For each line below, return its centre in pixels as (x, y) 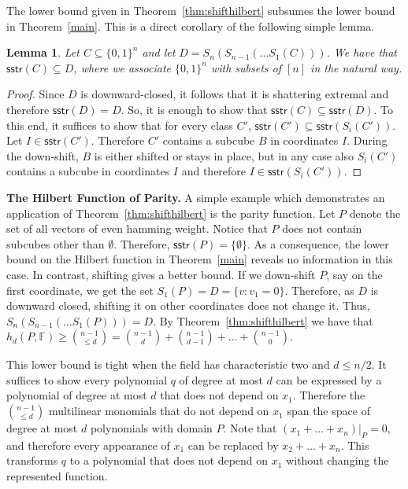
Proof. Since (35, 94)
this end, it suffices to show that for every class (120, 125)
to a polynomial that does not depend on (169, 460)
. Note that (250, 428)
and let (159, 52)
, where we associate (122, 67)
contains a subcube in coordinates (88, 171)
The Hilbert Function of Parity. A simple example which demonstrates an (196, 197)
